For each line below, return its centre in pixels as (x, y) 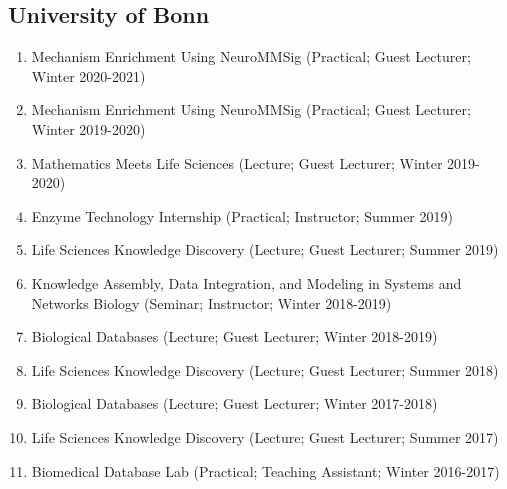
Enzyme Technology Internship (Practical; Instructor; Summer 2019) (242, 215)
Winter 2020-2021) (88, 75)
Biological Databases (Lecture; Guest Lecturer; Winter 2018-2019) (234, 336)
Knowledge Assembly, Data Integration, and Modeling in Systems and (246, 282)
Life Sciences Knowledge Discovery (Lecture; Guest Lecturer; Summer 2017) (265, 436)
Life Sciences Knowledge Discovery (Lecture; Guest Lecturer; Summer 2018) (265, 369)
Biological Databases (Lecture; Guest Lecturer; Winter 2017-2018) (234, 403)
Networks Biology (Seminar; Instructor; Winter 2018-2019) (211, 302)
